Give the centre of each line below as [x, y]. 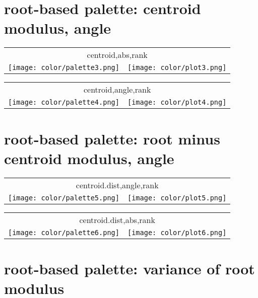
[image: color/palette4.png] [64, 102]
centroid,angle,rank [117, 90]
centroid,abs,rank [117, 55]
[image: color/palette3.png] [64, 68]
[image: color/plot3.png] [177, 68]
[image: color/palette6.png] [64, 232]
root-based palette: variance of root [130, 268]
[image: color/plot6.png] [177, 232]
